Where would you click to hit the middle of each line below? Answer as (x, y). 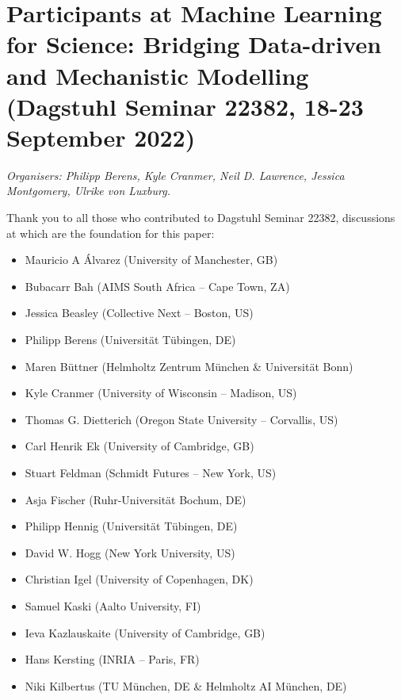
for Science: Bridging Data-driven (194, 44)
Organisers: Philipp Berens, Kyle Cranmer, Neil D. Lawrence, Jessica (176, 175)
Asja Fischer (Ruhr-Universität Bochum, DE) (136, 499)
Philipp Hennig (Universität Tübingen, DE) (131, 526)
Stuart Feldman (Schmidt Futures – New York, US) (151, 472)
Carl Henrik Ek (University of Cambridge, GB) (139, 446)
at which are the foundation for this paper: (111, 233)
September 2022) (101, 137)
